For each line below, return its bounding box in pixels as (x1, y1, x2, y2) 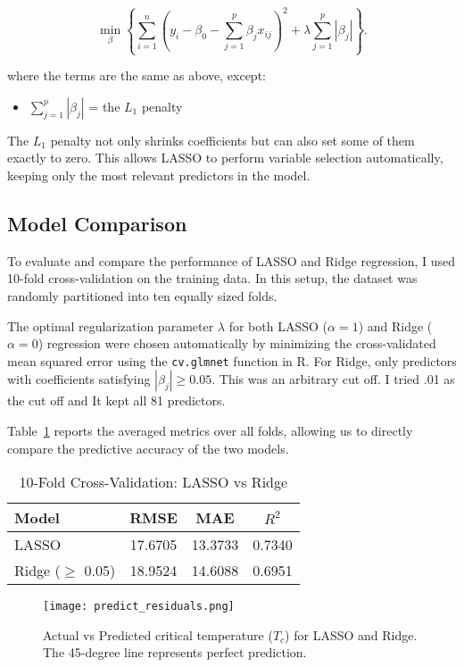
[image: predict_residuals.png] (43, 600, 235, 613)
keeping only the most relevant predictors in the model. (7, 166, 311, 184)
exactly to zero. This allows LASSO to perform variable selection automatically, (7, 148, 443, 167)
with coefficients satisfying (7, 370, 151, 388)
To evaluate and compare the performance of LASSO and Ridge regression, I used (7, 251, 456, 270)
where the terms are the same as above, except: (7, 66, 266, 85)
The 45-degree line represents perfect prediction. (43, 643, 307, 662)
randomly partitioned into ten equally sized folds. (7, 286, 278, 304)
